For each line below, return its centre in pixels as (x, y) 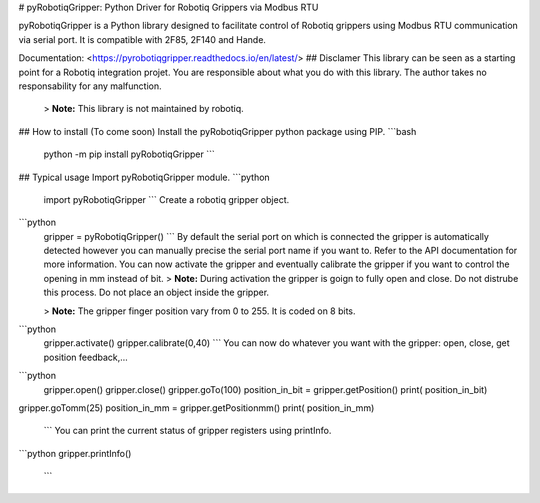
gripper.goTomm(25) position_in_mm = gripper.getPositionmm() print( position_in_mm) (196, 407)
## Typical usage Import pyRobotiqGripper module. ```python (144, 177)
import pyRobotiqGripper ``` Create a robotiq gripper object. (166, 199)
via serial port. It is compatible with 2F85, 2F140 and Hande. (142, 39)
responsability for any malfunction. (90, 86)
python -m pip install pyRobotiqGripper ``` (129, 154)
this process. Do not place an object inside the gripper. (156, 292)
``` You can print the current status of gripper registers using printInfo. (187, 431)
